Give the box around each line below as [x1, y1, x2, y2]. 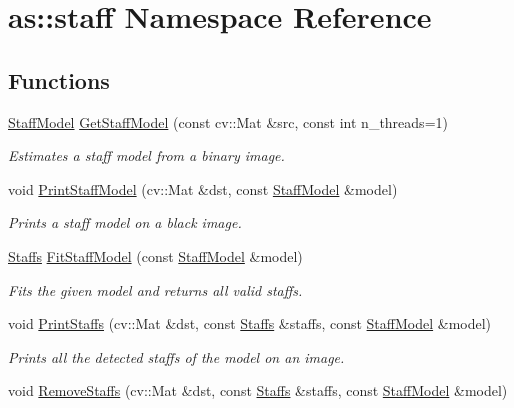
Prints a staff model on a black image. [8, 212, 242, 233]
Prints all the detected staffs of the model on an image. [8, 346, 345, 367]
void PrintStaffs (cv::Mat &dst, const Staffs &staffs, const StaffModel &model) [8, 313, 492, 334]
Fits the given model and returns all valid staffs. [8, 279, 303, 300]
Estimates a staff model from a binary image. [8, 145, 285, 166]
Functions [8, 64, 110, 95]
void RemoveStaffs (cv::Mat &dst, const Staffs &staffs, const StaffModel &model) [8, 380, 508, 401]
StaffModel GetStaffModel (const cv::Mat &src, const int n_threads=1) [8, 111, 448, 132]
